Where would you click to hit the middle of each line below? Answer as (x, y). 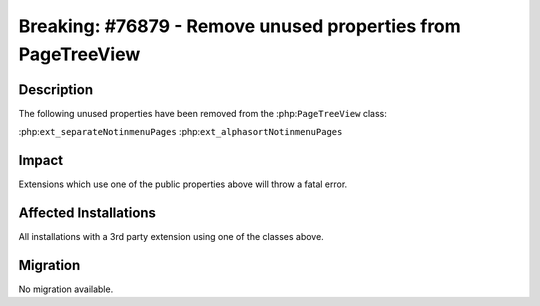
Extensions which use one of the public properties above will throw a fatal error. (183, 184)
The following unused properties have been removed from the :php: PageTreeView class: (202, 113)
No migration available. (66, 289)
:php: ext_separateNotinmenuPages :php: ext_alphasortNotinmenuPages (180, 132)
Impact (41, 160)
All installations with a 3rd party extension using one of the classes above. (171, 237)
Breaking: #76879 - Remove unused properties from (240, 26)
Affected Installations (87, 212)
